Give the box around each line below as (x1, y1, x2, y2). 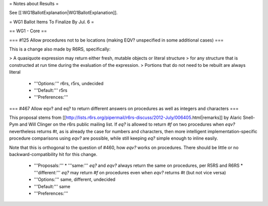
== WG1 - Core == (9, 28, 47, 34)
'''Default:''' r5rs (34, 87, 67, 93)
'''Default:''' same (34, 183, 70, 189)
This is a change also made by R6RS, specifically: (9, 46, 111, 52)
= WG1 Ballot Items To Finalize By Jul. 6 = (9, 19, 94, 25)
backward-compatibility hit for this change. (9, 152, 98, 157)
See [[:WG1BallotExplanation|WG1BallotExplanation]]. (9, 10, 118, 16)
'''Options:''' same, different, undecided (34, 176, 116, 183)
